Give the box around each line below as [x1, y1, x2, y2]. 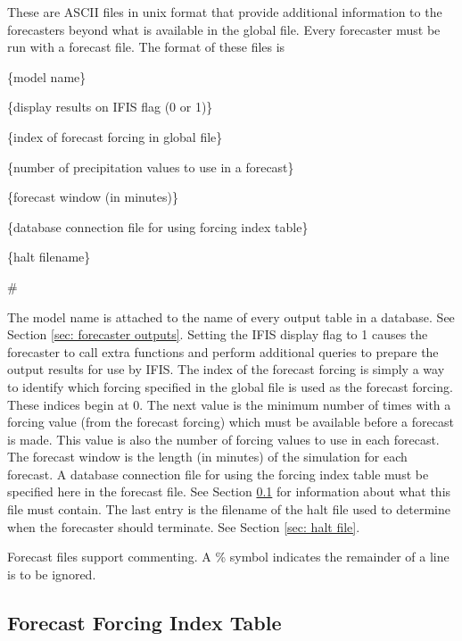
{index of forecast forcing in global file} [7, 127, 223, 146]
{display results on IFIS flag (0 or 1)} [7, 97, 213, 116]
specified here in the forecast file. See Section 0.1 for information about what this [7, 482, 451, 501]
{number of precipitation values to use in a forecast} [7, 157, 294, 176]
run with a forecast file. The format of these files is [7, 37, 285, 56]
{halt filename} [7, 247, 91, 266]
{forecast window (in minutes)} [7, 187, 178, 206]
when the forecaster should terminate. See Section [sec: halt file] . [7, 517, 360, 536]
